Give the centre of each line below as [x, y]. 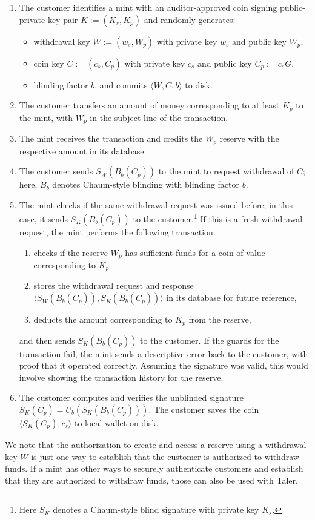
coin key [49, 63]
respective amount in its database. [83, 150]
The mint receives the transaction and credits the [111, 138]
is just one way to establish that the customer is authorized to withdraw [165, 456]
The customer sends [56, 171]
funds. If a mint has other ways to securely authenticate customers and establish [154, 468]
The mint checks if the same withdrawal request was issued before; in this [156, 204]
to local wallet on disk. [116, 422]
